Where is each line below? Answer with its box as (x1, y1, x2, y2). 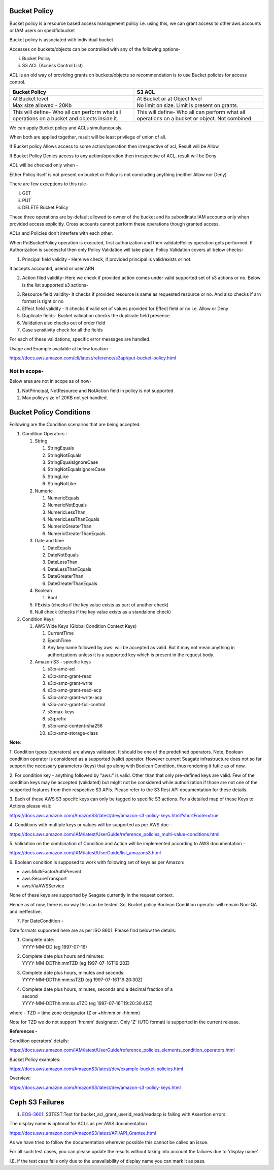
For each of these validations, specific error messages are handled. (9, 336, 151, 342)
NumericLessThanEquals (47, 516, 100, 522)
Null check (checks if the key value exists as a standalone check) (35, 609, 171, 615)
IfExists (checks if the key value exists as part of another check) (35, 601, 169, 608)
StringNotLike (47, 481, 76, 487)
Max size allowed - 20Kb (12, 102, 72, 109)
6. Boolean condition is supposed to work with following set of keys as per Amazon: (9, 859, 185, 865)
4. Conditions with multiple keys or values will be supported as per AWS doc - (9, 822, 173, 828)
